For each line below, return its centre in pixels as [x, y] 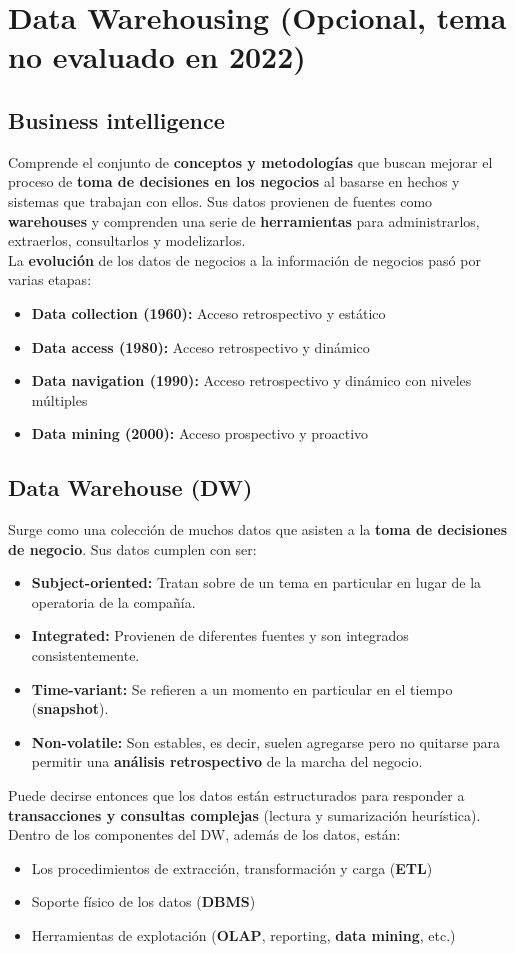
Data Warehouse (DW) [130, 487]
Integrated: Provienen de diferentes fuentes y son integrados [220, 635]
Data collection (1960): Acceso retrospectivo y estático [208, 312]
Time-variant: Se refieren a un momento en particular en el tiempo [242, 688]
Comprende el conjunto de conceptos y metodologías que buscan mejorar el [250, 161]
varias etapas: [50, 279]
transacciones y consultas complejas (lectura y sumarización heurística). [244, 814]
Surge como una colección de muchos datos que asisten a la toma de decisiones [258, 529]
